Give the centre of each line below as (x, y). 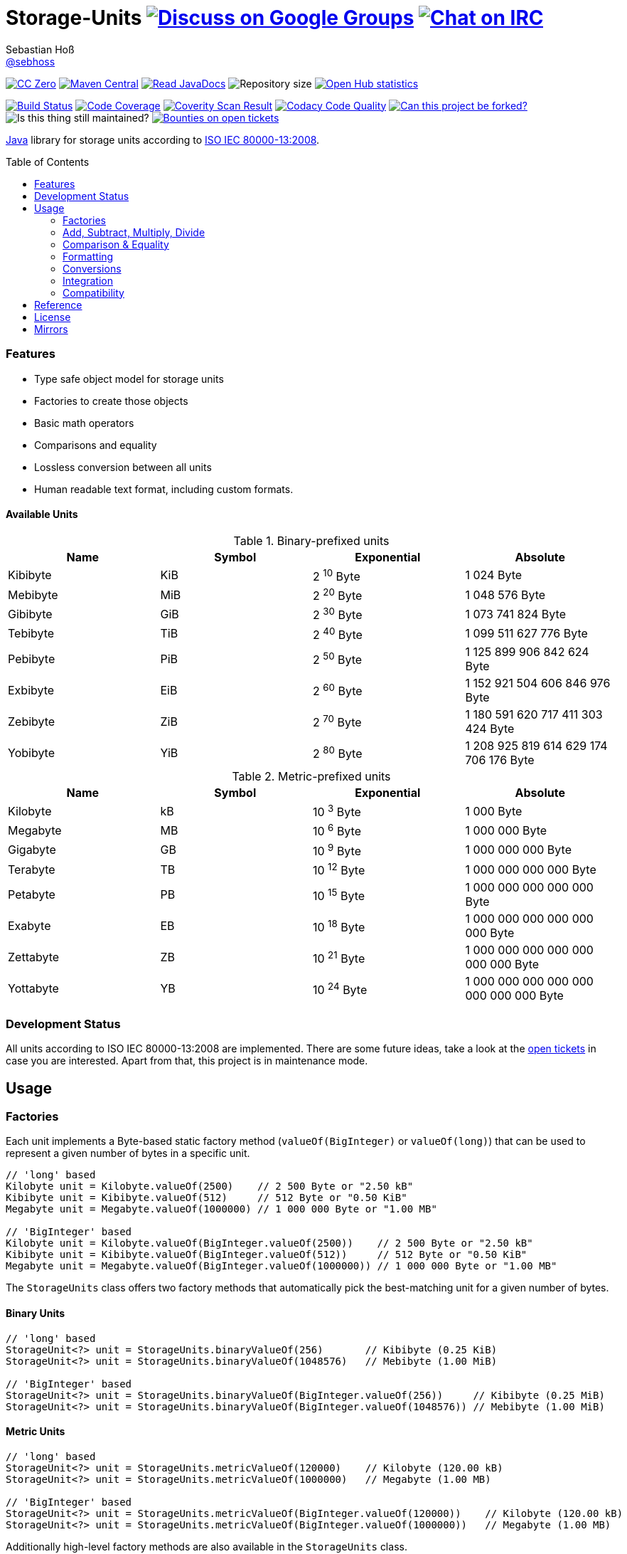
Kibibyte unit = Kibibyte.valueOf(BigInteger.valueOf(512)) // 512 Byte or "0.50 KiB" (267, 1255)
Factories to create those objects (111, 401)
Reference (58, 305)
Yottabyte (33, 989)
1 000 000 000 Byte (518, 850)
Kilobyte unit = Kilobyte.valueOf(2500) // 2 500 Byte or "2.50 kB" (210, 1186)
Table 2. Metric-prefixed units (311, 777)
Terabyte (32, 869)
